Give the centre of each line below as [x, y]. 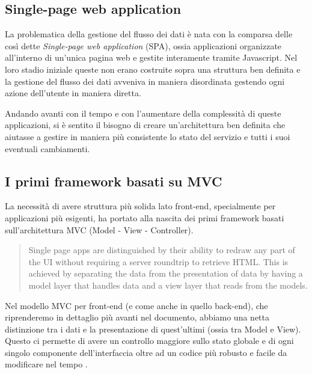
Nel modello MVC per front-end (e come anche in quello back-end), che [136, 305]
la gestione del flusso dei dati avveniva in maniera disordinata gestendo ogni [145, 81]
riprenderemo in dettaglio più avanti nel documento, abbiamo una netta [137, 317]
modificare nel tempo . [46, 364]
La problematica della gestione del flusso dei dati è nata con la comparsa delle [149, 34]
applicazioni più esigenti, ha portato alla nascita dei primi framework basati [145, 217]
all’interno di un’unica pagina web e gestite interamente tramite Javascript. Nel [151, 57]
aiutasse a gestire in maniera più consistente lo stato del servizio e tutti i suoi [148, 136]
